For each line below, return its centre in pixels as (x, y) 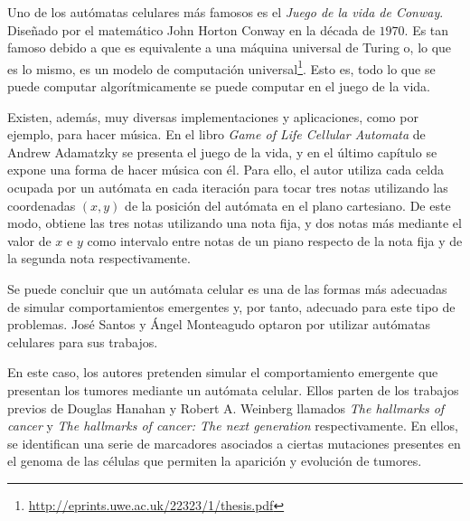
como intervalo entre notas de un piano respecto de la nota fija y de (275, 240)
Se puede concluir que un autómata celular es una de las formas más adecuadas (227, 288)
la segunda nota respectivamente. (99, 258)
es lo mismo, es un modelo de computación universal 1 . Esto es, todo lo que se (221, 67)
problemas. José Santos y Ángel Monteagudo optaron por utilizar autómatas (219, 324)
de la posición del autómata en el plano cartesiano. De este (288, 205)
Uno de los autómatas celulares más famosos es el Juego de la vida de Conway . (226, 12)
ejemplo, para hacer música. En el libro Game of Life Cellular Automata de (216, 134)
